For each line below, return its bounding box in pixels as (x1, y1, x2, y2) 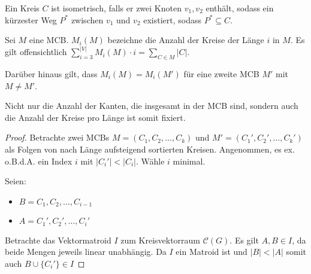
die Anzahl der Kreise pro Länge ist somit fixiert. (5, 111, 186, 123)
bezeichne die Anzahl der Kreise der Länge (107, 34, 264, 46)
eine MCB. (29, 34, 69, 46)
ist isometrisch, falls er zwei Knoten (51, 2, 182, 14)
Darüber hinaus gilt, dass (5, 68, 98, 80)
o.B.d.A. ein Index (5, 154, 73, 167)
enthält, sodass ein (206, 2, 274, 14)
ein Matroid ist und (176, 245, 247, 258)
